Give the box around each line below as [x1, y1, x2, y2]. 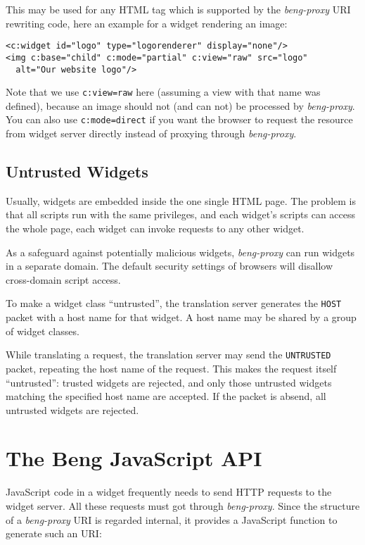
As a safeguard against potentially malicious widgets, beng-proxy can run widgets [6, 244, 355, 259]
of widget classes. [6, 323, 79, 338]
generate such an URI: [6, 526, 102, 541]
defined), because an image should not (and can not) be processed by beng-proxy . [6, 98, 355, 113]
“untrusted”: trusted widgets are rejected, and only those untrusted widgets [6, 375, 332, 389]
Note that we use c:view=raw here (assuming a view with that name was [6, 84, 321, 99]
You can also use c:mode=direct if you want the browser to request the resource [6, 112, 353, 127]
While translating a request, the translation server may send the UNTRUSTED [6, 347, 331, 362]
